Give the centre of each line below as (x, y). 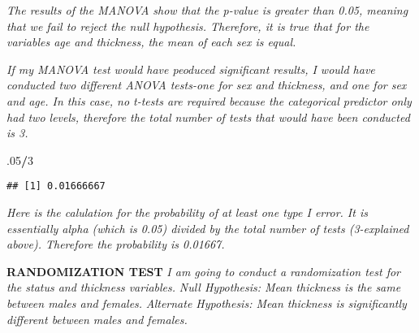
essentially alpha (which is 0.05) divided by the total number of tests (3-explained (208, 228)
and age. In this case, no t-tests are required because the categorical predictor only (209, 100)
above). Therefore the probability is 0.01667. (116, 244)
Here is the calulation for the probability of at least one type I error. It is (187, 212)
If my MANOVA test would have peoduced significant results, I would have (191, 69)
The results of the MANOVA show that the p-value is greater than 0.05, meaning (207, 10)
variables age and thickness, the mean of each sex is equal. (151, 42)
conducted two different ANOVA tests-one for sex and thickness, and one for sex (207, 85)
